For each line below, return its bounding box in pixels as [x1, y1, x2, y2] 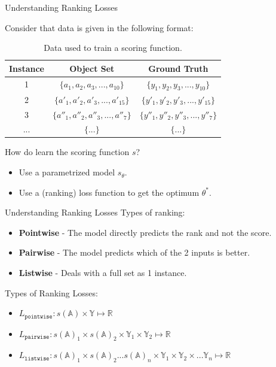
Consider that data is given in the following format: [5, 21, 194, 34]
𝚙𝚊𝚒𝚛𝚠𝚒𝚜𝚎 [24, 334, 50, 341]
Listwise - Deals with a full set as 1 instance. [19, 266, 187, 279]
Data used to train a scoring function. [44, 41, 182, 54]
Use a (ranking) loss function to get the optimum [19, 186, 200, 198]
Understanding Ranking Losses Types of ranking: [5, 206, 185, 219]
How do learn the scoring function [5, 145, 130, 158]
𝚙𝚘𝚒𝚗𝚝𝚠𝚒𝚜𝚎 [24, 313, 53, 320]
